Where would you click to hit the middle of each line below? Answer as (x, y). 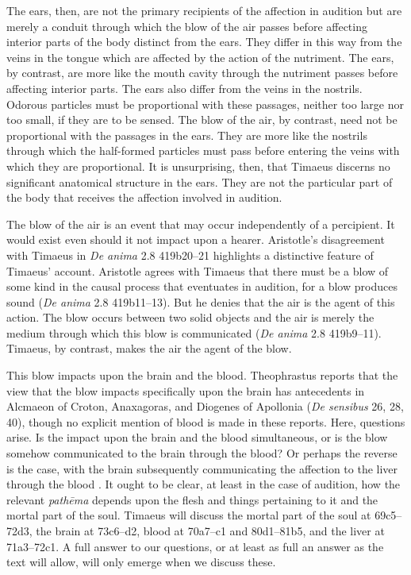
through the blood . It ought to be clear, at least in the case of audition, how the (204, 484)
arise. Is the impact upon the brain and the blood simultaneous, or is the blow (197, 437)
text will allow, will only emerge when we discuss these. (141, 562)
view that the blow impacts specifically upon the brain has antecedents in (186, 390)
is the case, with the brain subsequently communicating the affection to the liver (202, 468)
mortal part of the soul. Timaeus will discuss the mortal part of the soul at (189, 515)
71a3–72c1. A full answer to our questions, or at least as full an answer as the (195, 546)
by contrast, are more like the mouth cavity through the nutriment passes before (202, 73)
